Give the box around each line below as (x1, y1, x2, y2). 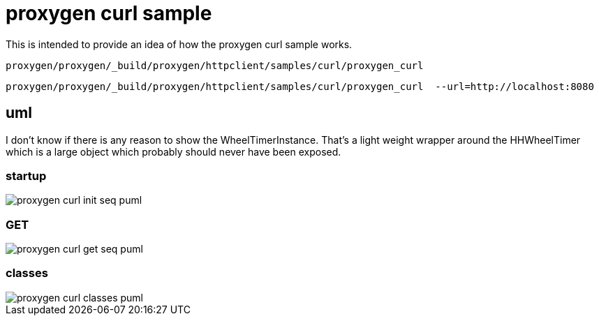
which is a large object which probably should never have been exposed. (6, 145, 341, 158)
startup (6, 168, 47, 183)
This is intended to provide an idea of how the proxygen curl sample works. (6, 38, 353, 50)
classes (6, 266, 48, 281)
